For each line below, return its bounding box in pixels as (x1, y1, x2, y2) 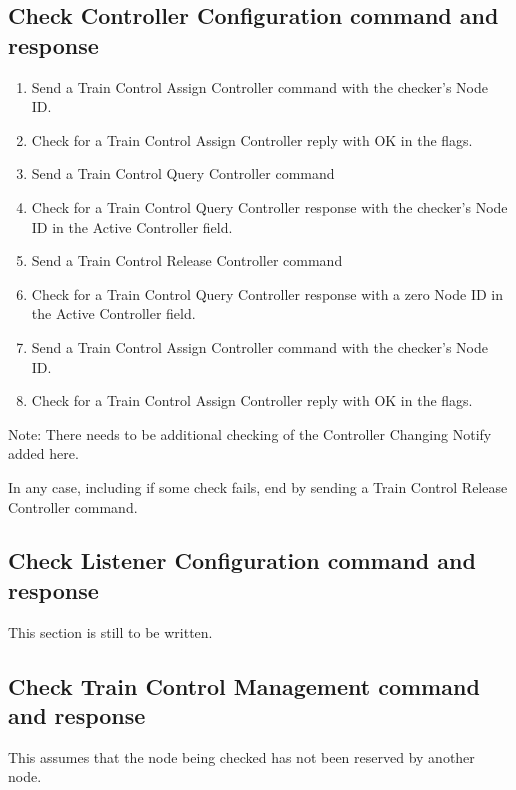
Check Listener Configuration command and (8, 545, 476, 576)
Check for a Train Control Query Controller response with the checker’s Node (31, 196, 508, 217)
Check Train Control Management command (8, 670, 480, 701)
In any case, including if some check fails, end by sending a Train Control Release (8, 476, 508, 497)
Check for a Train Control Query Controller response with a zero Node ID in (31, 283, 504, 304)
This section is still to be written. (8, 621, 213, 642)
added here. (8, 443, 79, 464)
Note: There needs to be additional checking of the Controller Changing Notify (8, 423, 492, 444)
